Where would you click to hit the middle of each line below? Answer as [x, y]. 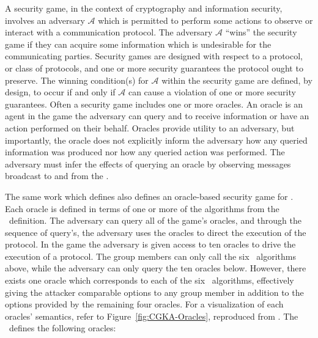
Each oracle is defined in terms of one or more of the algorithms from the [142, 208]
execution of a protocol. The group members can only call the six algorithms [150, 256]
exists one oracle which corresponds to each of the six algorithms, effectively [150, 280]
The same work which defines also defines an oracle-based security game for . [149, 196]
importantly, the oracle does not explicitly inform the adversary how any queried [156, 140]
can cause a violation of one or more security [212, 92]
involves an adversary [45, 20]
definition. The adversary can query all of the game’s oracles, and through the [155, 220]
